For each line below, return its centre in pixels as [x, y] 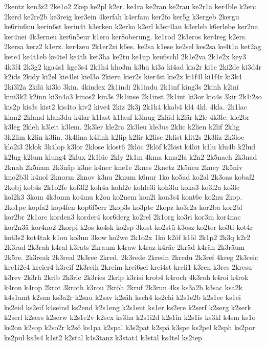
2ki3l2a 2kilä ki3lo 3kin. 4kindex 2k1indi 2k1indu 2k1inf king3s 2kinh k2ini [121, 86]
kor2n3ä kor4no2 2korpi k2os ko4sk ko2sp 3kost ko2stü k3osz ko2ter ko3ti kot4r [129, 227]
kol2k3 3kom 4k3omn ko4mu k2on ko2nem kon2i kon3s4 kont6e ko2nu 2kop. [123, 197]
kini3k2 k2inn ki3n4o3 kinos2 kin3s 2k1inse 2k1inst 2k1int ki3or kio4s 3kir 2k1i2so [133, 96]
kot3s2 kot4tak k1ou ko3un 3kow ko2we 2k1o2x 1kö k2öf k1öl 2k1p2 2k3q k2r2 [127, 237]
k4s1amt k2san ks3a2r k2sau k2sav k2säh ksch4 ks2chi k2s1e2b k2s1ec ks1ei [123, 297]
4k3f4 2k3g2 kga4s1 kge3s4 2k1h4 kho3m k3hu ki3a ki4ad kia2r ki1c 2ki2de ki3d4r [133, 66]
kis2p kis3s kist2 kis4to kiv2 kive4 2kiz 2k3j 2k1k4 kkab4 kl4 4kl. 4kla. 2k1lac [126, 106]
